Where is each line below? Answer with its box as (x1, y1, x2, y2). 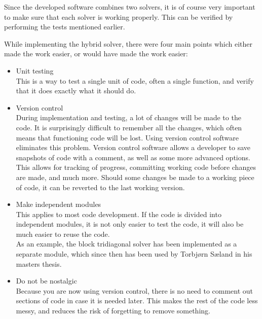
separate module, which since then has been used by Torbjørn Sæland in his (16, 249, 252, 259)
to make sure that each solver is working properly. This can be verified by (4, 11, 233, 22)
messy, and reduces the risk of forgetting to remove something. (16, 305, 210, 316)
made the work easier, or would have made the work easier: (4, 48, 188, 59)
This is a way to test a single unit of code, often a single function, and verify (16, 75, 254, 86)
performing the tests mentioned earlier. (4, 21, 125, 32)
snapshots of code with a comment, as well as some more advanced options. (16, 152, 250, 162)
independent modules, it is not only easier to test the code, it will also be (16, 219, 244, 229)
